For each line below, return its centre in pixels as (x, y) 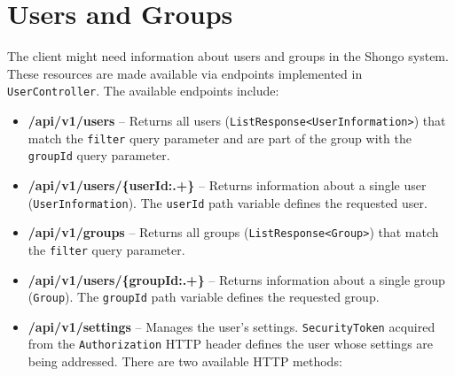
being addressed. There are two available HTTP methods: (185, 361)
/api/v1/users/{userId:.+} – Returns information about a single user (227, 184)
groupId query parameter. (99, 155)
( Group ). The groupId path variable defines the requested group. (204, 297)
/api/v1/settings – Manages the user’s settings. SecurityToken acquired (231, 326)
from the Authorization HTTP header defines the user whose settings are (231, 344)
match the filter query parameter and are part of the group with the (220, 138)
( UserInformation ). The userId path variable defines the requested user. (227, 202)
